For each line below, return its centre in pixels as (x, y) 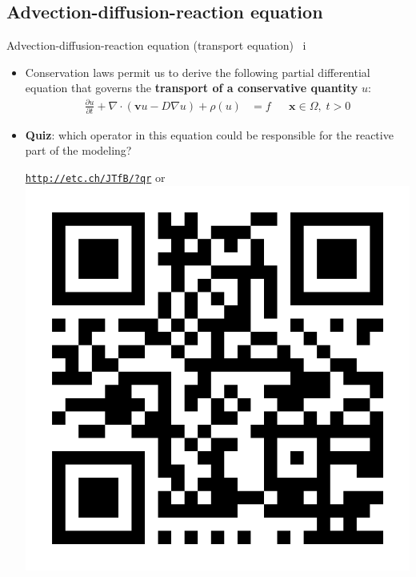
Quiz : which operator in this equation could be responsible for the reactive (209, 134)
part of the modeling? (78, 150)
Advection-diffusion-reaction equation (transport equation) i (156, 45)
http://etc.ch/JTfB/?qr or (95, 178)
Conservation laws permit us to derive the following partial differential (198, 72)
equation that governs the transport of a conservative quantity (192, 88)
